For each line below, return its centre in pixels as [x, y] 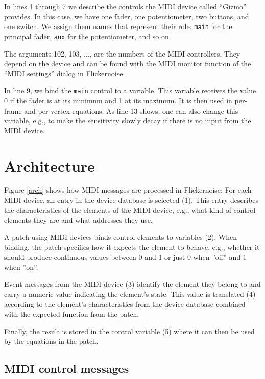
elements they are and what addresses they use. [78, 220]
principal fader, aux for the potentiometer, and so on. [88, 36]
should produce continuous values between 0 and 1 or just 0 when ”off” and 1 [125, 257]
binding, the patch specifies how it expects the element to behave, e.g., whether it [132, 247]
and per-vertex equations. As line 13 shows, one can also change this [131, 110]
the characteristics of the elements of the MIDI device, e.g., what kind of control [130, 210]
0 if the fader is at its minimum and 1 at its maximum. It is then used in [118, 100]
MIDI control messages [67, 369]
